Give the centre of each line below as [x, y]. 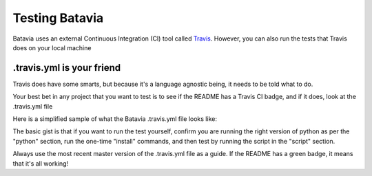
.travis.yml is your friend [67, 68]
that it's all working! [41, 163]
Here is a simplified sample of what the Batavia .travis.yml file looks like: [115, 119]
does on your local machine [52, 47]
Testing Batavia [58, 18]
